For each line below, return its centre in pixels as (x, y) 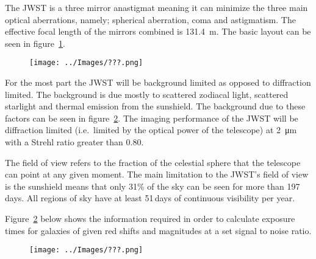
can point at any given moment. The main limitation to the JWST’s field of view (157, 174)
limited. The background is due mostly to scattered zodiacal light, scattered (147, 94)
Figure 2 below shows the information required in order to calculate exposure (150, 218)
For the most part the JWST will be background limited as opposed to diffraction (158, 82)
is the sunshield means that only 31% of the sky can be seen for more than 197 (153, 186)
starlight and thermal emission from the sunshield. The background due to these (155, 106)
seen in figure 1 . (35, 43)
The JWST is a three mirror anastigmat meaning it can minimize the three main (156, 7)
